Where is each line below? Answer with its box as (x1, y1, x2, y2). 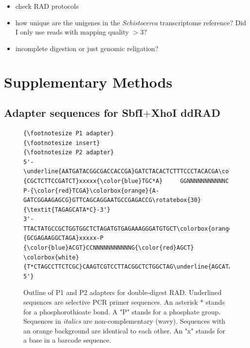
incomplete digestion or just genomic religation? (15, 43, 159, 53)
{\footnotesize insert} (23, 139, 100, 147)
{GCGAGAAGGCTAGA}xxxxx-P (23, 235, 104, 242)
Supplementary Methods (4, 72, 173, 92)
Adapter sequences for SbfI (4, 105, 143, 120)
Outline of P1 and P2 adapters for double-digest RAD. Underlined (23, 287, 222, 297)
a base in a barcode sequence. (23, 335, 111, 345)
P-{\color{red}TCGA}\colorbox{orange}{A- (23, 187, 160, 194)
